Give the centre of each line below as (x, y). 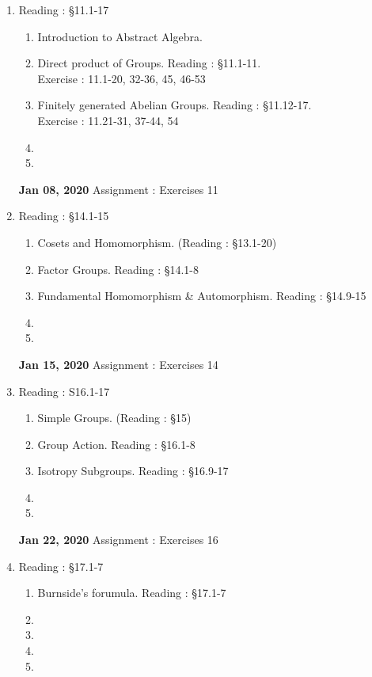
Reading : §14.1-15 (64, 216)
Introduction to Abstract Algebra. (120, 36)
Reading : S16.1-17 (64, 391)
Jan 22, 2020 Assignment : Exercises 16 (118, 540)
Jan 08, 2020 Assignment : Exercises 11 (118, 189)
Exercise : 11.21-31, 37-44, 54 (108, 120)
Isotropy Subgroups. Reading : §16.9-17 (133, 471)
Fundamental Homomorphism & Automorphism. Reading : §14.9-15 (202, 296)
